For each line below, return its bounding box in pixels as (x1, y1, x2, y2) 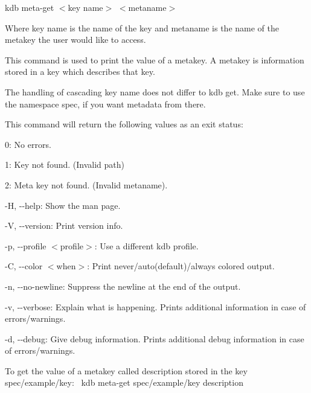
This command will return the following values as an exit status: (5, 118, 243, 130)
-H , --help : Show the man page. (5, 199, 121, 211)
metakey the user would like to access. (5, 33, 146, 46)
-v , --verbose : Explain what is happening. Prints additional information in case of (5, 300, 306, 313)
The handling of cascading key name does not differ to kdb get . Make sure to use (5, 85, 305, 98)
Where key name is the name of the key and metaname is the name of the (5, 21, 279, 34)
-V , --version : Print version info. (5, 219, 123, 232)
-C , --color (5, 260, 43, 272)
